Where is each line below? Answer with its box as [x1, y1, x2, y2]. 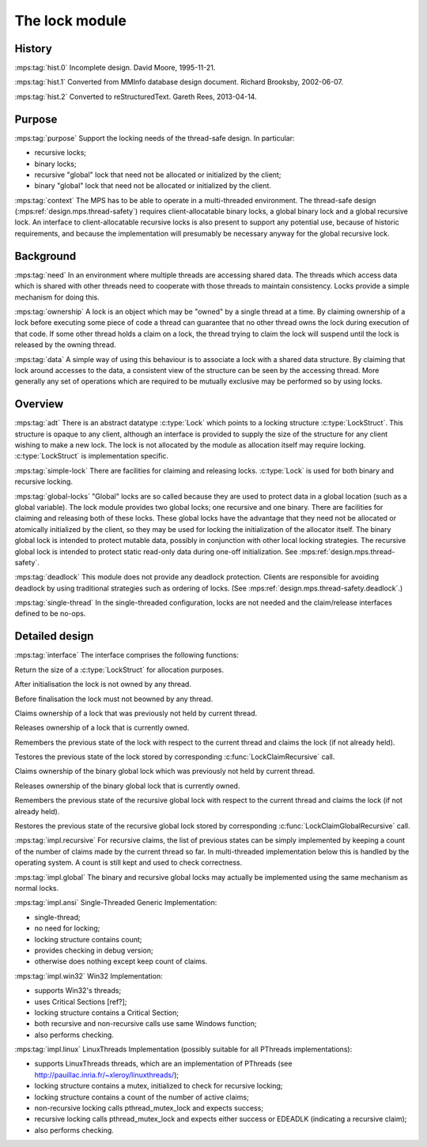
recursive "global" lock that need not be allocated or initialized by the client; [34, 170, 282, 179]
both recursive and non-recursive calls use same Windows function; [34, 1019, 257, 1028]
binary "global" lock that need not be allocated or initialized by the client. [34, 181, 272, 191]
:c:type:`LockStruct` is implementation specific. [14, 451, 169, 461]
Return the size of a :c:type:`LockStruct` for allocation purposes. [14, 665, 225, 674]
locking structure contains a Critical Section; [34, 1008, 179, 1017]
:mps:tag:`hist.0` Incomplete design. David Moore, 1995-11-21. [14, 63, 216, 73]
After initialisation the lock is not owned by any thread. [14, 680, 191, 689]
